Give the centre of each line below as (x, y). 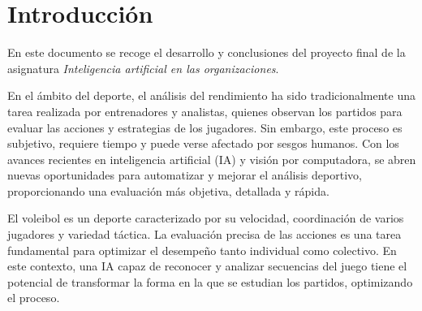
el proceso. (34, 298)
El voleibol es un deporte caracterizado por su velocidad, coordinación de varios (206, 218)
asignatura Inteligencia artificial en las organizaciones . (143, 68)
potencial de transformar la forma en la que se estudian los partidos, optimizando (210, 281)
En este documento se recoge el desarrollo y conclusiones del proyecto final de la (207, 52)
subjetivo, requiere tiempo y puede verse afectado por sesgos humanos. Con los (203, 143)
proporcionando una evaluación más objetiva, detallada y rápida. (168, 190)
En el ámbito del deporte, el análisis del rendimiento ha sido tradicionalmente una (212, 95)
